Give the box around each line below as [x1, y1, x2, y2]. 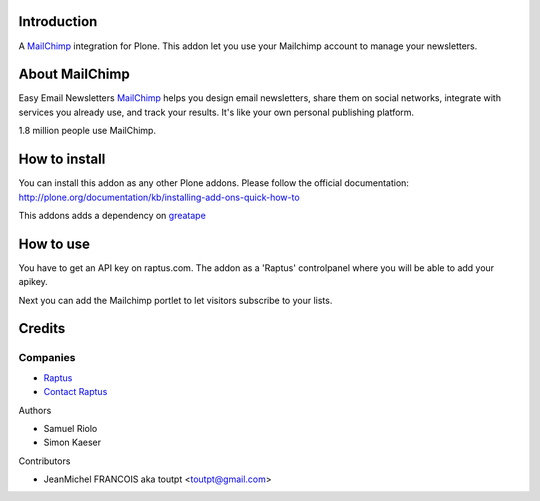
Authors [18, 404, 52, 416]
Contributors [18, 455, 71, 467]
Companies [18, 351, 76, 365]
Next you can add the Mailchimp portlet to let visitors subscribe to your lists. [18, 294, 333, 306]
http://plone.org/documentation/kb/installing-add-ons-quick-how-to [18, 191, 300, 203]
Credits [18, 320, 66, 337]
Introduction [18, 13, 98, 30]
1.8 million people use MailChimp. [18, 125, 157, 137]
